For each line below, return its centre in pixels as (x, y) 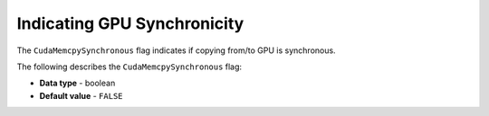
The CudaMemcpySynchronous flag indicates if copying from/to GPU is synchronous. (176, 50)
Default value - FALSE (81, 95)
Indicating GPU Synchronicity (130, 23)
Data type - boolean (77, 83)
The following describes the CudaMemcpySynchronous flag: (129, 67)
